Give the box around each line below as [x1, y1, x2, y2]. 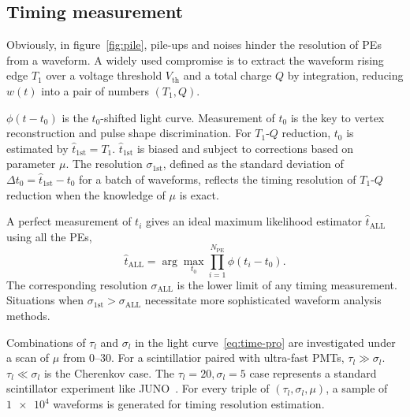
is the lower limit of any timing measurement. [177, 276, 397, 292]
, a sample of [326, 380, 388, 397]
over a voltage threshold [46, 67, 162, 84]
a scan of [6, 349, 50, 366]
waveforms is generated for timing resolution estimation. [53, 396, 325, 412]
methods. [6, 307, 50, 324]
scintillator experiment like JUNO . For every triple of [6, 380, 270, 397]
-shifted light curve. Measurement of [100, 109, 275, 125]
